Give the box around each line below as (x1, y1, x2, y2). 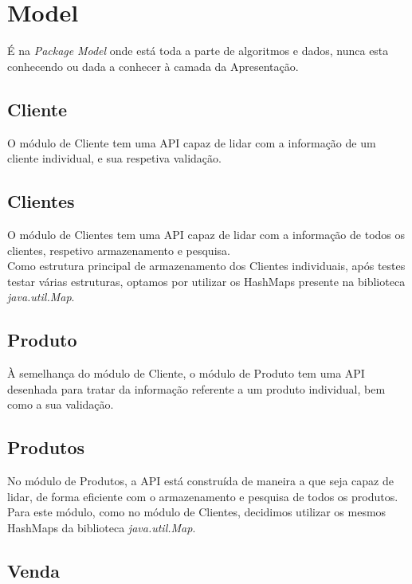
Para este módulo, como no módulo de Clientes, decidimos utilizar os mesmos (7, 504, 386, 520)
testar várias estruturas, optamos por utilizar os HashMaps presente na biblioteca (7, 272, 406, 289)
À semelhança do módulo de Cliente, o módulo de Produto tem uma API (7, 365, 365, 382)
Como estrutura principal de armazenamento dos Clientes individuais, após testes (7, 257, 406, 274)
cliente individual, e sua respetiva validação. (7, 150, 222, 167)
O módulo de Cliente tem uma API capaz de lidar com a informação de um (7, 134, 376, 151)
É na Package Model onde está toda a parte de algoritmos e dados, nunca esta (7, 42, 389, 59)
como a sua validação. (7, 396, 114, 413)
